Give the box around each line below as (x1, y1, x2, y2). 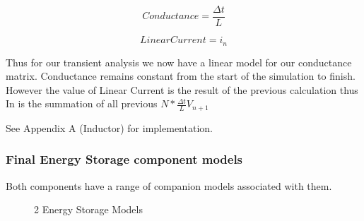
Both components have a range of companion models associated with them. (6, 178, 332, 193)
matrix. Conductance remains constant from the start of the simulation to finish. (6, 68, 356, 83)
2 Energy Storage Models (34, 202, 143, 217)
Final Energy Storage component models (6, 150, 243, 168)
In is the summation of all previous (6, 96, 158, 111)
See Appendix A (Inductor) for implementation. (6, 120, 213, 135)
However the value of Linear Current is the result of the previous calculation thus (6, 82, 358, 97)
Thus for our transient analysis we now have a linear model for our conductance (6, 54, 352, 69)
